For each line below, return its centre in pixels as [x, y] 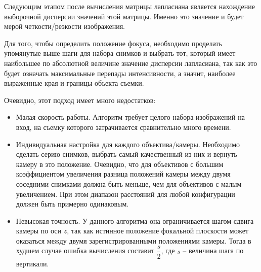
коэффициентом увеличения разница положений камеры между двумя [123, 174]
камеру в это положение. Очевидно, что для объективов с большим [120, 164]
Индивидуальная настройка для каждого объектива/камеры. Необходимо [128, 144]
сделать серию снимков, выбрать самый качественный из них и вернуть [126, 154]
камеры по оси [38, 231]
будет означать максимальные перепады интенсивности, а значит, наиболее [120, 73]
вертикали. [32, 263]
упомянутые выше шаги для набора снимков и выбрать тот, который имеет [120, 53]
